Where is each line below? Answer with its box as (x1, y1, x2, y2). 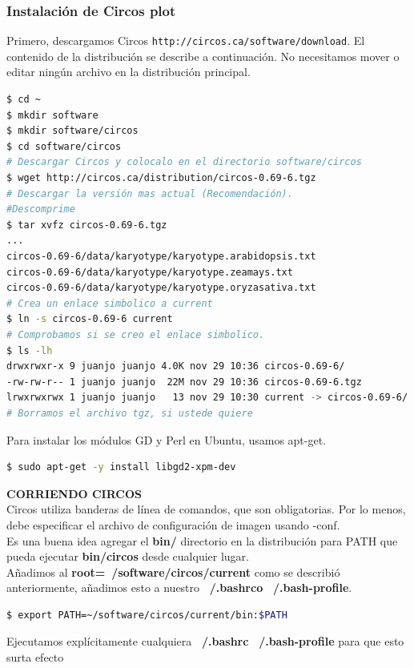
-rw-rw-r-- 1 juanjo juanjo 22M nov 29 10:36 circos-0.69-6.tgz (6, 376, 362, 388)
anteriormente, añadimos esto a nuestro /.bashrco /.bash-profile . (6, 579, 352, 596)
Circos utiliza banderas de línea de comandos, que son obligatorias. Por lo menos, (6, 501, 406, 517)
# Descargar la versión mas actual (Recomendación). (6, 187, 293, 199)
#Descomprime (6, 203, 75, 215)
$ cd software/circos (6, 140, 122, 152)
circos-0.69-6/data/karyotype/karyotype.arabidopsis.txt (6, 251, 316, 262)
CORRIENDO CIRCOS (6, 485, 143, 501)
